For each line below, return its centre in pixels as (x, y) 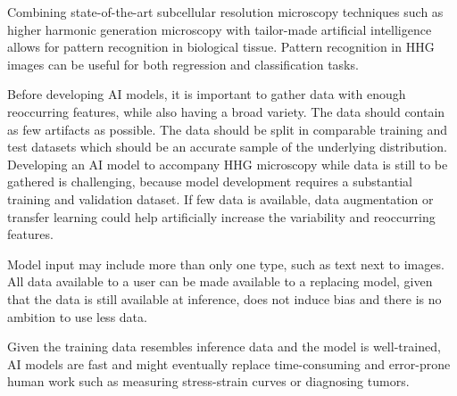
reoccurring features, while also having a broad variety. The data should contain (226, 111)
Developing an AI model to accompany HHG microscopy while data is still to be (228, 164)
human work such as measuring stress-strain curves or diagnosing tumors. (208, 381)
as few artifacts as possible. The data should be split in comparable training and (228, 129)
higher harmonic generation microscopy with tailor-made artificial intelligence (220, 29)
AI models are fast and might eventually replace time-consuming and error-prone (229, 363)
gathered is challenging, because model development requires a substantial (210, 181)
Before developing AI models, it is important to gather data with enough (207, 94)
